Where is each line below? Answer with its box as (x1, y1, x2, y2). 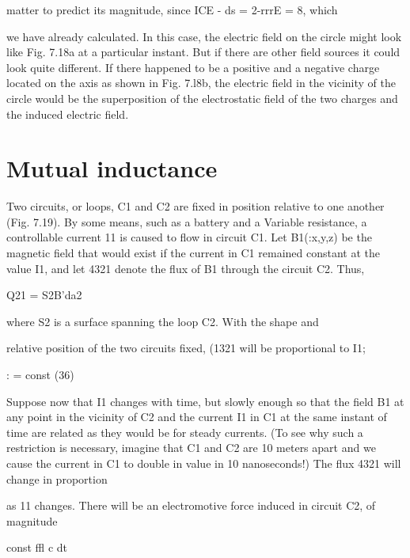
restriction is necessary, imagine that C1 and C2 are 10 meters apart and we (6, 439, 376, 456)
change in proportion (6, 470, 108, 487)
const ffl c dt (6, 539, 68, 556)
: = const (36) (6, 366, 74, 383)
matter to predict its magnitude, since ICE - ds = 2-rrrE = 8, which (6, 2, 338, 17)
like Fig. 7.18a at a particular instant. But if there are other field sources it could (6, 44, 401, 60)
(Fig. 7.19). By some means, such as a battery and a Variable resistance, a (6, 213, 367, 230)
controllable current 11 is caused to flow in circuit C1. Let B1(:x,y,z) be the (6, 229, 372, 245)
